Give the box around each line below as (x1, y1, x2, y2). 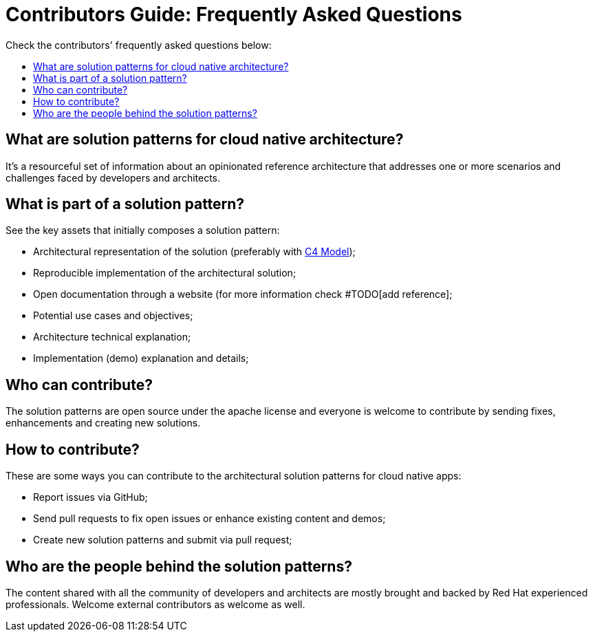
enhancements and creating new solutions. (6, 417, 201, 429)
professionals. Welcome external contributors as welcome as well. (6, 598, 305, 610)
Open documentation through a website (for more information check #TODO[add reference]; (33, 288, 453, 301)
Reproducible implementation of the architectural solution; (33, 267, 296, 279)
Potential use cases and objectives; (33, 310, 193, 322)
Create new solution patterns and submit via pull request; (33, 534, 292, 546)
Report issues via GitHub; (33, 491, 148, 504)
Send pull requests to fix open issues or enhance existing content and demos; (33, 512, 386, 525)
